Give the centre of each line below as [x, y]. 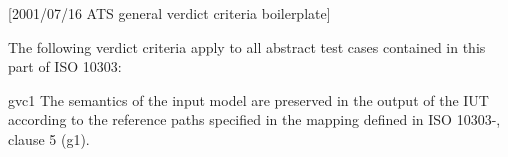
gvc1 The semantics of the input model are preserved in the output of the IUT [248, 99]
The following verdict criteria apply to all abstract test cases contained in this [247, 46]
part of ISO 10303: [65, 66]
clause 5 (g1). [49, 138]
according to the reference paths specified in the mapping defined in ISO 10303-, [254, 119]
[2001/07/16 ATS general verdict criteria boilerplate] [169, 13]
